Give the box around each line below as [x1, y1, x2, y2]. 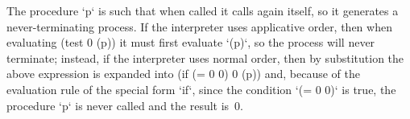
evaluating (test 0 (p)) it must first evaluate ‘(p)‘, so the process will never [6, 34, 375, 51]
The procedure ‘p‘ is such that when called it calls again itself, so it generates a [6, 2, 399, 18]
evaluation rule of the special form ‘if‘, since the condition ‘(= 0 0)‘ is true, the [6, 80, 396, 97]
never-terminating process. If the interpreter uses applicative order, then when [6, 18, 392, 35]
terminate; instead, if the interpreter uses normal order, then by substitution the [6, 49, 404, 66]
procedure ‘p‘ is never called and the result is [6, 96, 230, 113]
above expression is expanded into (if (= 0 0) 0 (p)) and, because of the [6, 65, 361, 82]
